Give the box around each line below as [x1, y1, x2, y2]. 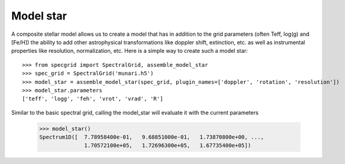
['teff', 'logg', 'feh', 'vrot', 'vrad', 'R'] [22, 95, 164, 103]
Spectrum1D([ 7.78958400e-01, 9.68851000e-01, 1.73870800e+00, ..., [39, 134, 264, 141]
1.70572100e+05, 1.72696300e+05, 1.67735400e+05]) [84, 142, 251, 149]
